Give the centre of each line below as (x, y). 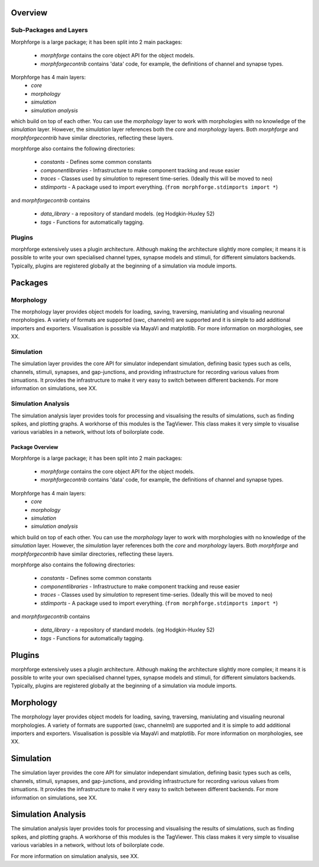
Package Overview (35, 447)
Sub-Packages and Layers (49, 30)
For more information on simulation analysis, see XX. (75, 856)
